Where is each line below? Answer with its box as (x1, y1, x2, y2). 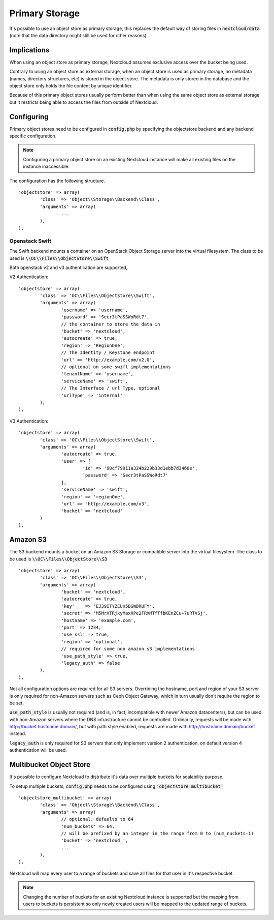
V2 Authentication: (9, 274, 49, 280)
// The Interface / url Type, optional (61, 385, 160, 391)
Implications (9, 46, 50, 54)
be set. (9, 700, 24, 706)
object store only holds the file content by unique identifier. (9, 83, 133, 89)
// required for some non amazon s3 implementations (61, 646, 195, 652)
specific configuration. (9, 133, 57, 139)
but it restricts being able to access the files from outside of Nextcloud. (9, 99, 158, 105)
